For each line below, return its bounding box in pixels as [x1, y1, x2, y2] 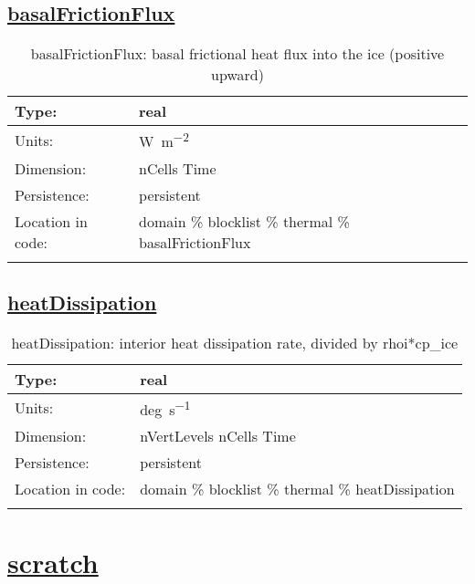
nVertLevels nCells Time [140, 425, 296, 447]
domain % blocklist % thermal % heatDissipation [140, 478, 455, 500]
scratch [7, 544, 99, 581]
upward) [211, 64, 264, 86]
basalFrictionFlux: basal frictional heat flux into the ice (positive [30, 43, 445, 65]
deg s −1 [140, 395, 191, 421]
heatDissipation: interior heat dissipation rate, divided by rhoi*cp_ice [11, 331, 459, 353]
